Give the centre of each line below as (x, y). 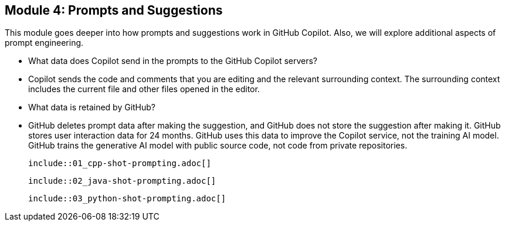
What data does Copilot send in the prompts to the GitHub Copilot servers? (173, 61)
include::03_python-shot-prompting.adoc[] (127, 199)
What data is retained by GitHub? (92, 107)
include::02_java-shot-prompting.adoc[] (122, 181)
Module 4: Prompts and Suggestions (114, 10)
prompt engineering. (44, 43)
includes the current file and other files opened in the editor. (144, 89)
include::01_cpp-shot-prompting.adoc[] (120, 163)
